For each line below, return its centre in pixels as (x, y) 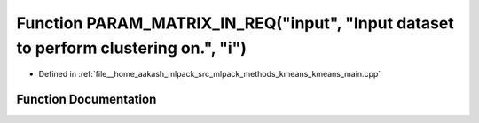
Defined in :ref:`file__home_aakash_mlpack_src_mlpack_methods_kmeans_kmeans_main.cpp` (210, 74)
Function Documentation (86, 100)
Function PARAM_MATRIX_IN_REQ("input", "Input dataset (235, 23)
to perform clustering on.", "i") (132, 48)
